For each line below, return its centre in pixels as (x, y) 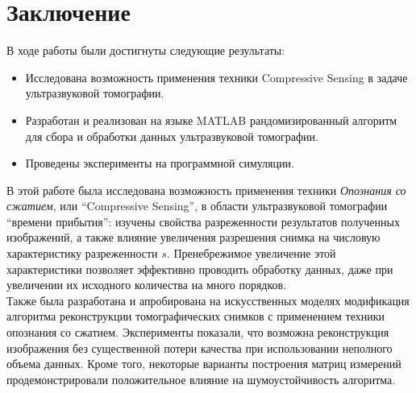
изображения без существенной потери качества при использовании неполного (200, 347)
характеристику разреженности (82, 253)
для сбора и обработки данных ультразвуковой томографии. (172, 136)
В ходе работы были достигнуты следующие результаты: (146, 50)
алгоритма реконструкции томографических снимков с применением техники (196, 316)
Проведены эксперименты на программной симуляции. (160, 163)
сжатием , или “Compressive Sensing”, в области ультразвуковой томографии (197, 206)
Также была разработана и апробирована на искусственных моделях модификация (208, 300)
